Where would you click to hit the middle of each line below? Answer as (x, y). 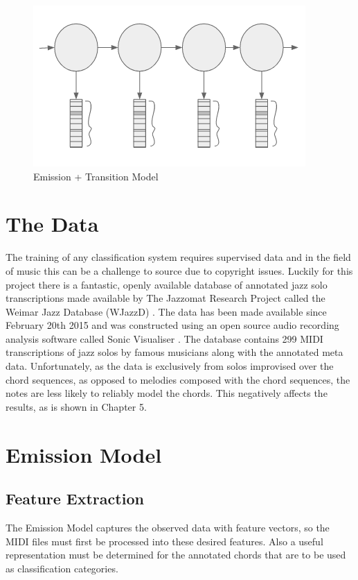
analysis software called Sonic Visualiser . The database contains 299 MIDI (164, 338)
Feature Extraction (75, 498)
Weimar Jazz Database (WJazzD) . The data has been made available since (166, 311)
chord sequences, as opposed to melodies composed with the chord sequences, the (178, 379)
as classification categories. (62, 568)
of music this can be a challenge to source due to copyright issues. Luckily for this (179, 270)
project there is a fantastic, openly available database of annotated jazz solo (167, 284)
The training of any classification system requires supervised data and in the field (178, 257)
